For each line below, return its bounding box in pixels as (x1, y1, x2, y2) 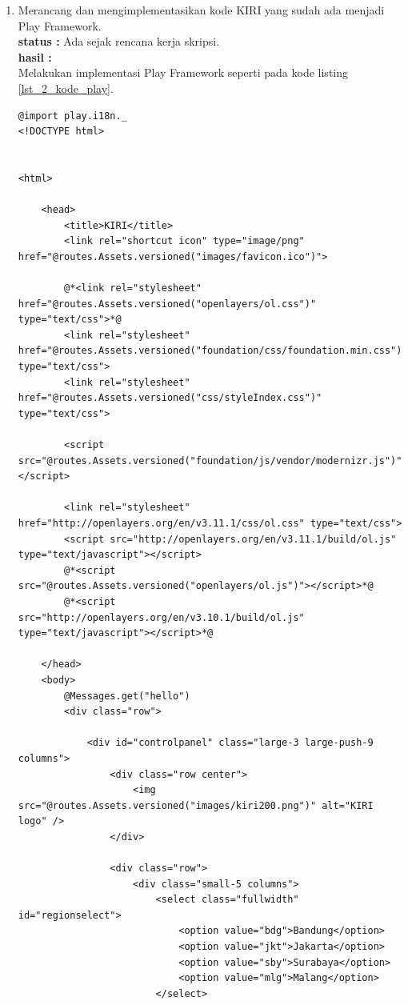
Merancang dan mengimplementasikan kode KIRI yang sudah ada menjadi (18, 2, 385, 18)
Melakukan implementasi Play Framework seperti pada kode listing (18, 64, 348, 81)
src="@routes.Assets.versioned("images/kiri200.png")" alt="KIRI (18, 799, 374, 811)
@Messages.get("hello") (64, 690, 190, 702)
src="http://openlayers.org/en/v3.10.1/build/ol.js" (18, 611, 305, 623)
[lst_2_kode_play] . (18, 79, 114, 96)
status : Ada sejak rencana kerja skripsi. (18, 33, 220, 50)
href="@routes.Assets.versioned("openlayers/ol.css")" (18, 298, 317, 310)
